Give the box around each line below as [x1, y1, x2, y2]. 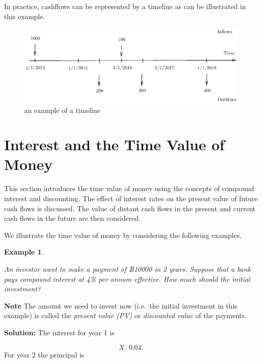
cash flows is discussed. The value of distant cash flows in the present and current [4, 203, 255, 213]
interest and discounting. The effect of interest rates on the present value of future [4, 193, 258, 204]
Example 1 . [4, 247, 44, 257]
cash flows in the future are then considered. [4, 213, 141, 223]
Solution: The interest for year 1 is [4, 327, 115, 337]
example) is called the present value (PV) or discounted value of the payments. [4, 310, 247, 321]
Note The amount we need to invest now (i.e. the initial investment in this [4, 300, 238, 311]
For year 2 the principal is [4, 349, 85, 359]
